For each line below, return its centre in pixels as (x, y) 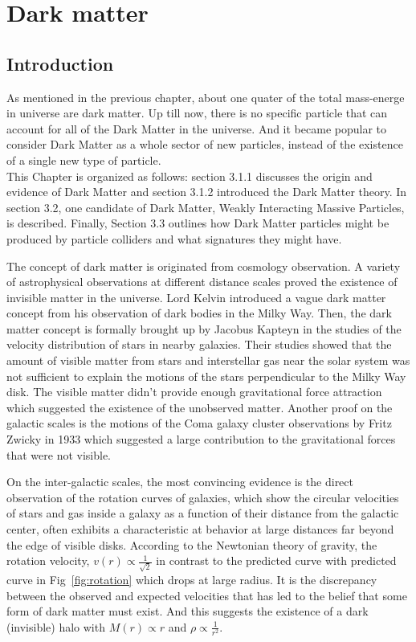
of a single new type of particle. (84, 159)
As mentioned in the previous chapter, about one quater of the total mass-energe (206, 97)
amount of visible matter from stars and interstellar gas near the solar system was (208, 360)
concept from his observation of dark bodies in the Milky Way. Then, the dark (199, 313)
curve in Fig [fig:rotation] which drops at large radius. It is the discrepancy (192, 579)
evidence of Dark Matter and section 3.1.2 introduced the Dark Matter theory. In (207, 192)
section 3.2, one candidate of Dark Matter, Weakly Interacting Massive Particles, (206, 207)
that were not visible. (59, 454)
